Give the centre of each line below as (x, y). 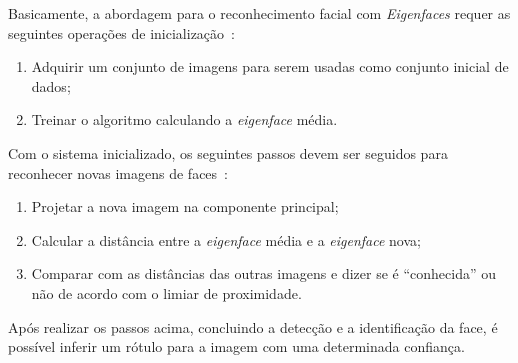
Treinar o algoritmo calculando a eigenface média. (184, 119)
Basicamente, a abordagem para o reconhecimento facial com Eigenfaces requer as (259, 13)
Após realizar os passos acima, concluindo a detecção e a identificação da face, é (253, 326)
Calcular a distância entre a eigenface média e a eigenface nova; (226, 239)
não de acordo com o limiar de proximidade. (166, 292)
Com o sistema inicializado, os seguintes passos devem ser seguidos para (228, 152)
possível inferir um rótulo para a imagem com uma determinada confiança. (236, 346)
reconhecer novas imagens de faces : (118, 172)
